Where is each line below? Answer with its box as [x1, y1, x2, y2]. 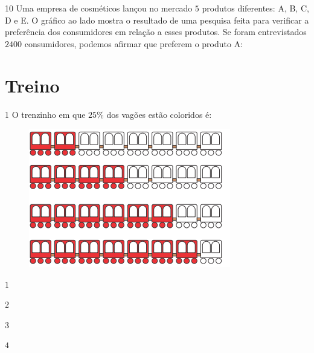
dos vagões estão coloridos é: [106, 108, 212, 120]
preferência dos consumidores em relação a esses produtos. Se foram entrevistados [5, 25, 307, 38]
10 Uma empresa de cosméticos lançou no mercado [5, 2, 193, 14]
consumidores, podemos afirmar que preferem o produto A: [24, 37, 243, 50]
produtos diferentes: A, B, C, [202, 2, 309, 14]
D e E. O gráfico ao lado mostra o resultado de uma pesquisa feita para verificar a [5, 13, 309, 26]
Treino [5, 73, 60, 97]
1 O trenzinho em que [5, 108, 86, 120]
